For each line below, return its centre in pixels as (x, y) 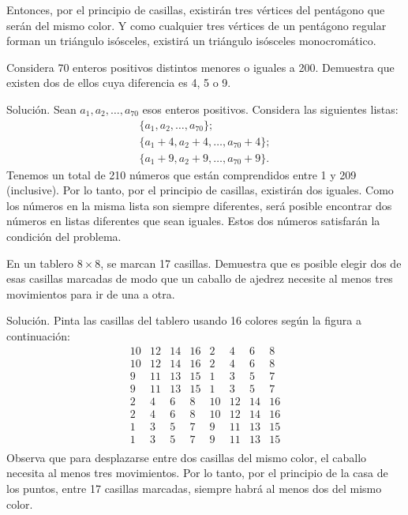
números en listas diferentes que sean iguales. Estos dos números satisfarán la (193, 221)
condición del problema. (64, 237)
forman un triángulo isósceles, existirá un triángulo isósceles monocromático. (191, 41)
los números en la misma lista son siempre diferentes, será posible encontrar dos (199, 205)
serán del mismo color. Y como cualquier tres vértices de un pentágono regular (197, 25)
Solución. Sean (41, 109)
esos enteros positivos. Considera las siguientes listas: (270, 109)
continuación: (38, 336)
